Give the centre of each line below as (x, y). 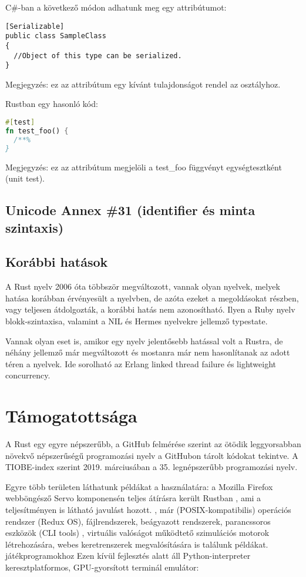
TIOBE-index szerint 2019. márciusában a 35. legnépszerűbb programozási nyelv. (152, 467)
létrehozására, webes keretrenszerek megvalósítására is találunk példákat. (137, 544)
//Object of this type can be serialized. (98, 56)
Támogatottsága (71, 416)
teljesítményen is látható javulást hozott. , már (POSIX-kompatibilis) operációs (148, 509)
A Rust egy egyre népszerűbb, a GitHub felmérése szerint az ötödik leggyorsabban (153, 444)
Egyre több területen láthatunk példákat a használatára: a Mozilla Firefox (139, 486)
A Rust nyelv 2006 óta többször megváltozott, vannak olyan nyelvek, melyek (143, 286)
